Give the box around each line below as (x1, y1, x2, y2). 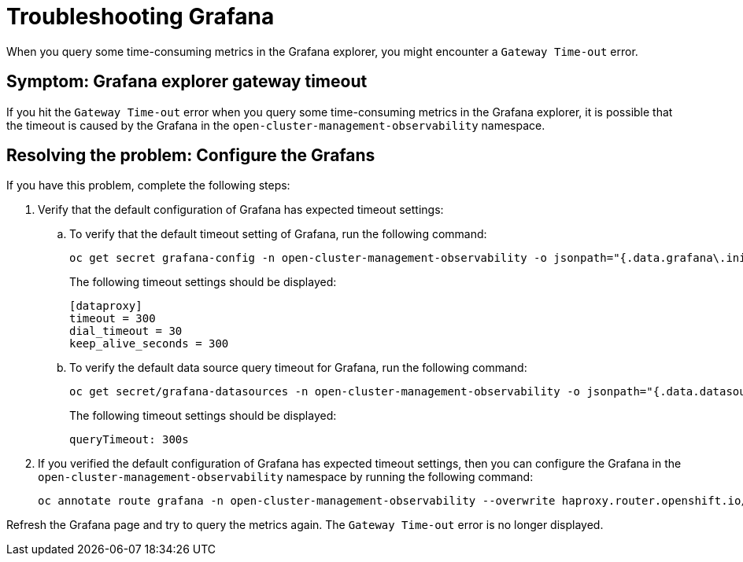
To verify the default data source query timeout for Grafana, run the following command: (69, 361, 527, 375)
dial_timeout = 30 (69, 325, 183, 338)
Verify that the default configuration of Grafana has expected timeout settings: (38, 203, 444, 217)
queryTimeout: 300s (69, 433, 189, 446)
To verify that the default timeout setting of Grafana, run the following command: (69, 227, 487, 241)
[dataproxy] (69, 299, 142, 313)
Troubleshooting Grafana (6, 3, 275, 30)
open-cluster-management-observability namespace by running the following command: (38, 470, 534, 484)
